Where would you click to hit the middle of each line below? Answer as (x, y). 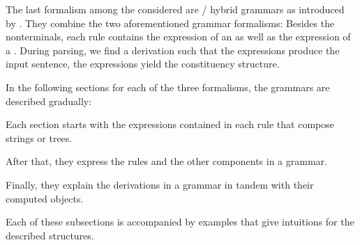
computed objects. (45, 198)
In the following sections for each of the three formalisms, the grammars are (168, 87)
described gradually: (49, 101)
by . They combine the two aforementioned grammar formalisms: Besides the (170, 23)
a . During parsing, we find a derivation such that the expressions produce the (173, 50)
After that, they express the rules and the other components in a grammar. (166, 161)
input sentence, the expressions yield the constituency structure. (143, 64)
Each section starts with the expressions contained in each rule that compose (170, 124)
